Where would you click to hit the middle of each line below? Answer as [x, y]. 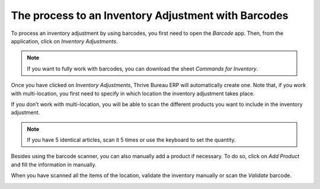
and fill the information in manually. [54, 164]
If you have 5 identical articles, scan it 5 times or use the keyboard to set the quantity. [132, 140]
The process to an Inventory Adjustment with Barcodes [150, 15]
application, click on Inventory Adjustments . [64, 41]
